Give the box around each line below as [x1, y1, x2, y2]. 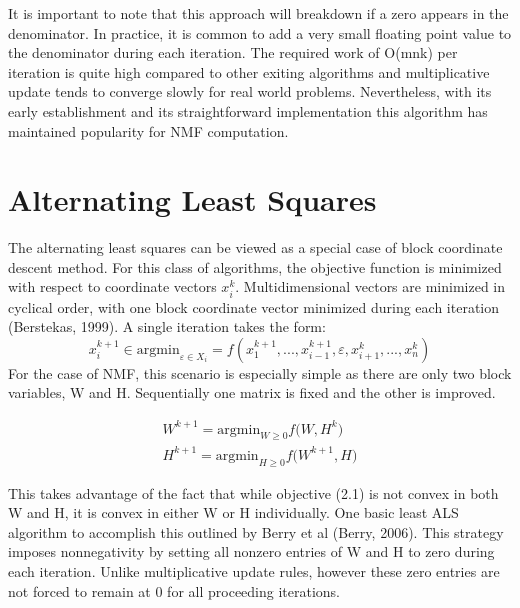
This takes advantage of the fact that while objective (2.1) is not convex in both [8, 482, 499, 503]
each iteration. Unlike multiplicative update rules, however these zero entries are [8, 561, 500, 582]
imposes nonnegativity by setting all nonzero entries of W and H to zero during [8, 541, 495, 562]
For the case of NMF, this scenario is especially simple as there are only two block [8, 362, 512, 383]
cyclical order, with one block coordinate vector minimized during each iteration [8, 296, 500, 317]
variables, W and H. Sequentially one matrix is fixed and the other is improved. [8, 382, 496, 403]
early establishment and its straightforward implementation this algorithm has [8, 100, 488, 121]
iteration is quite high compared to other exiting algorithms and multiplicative [8, 61, 490, 82]
